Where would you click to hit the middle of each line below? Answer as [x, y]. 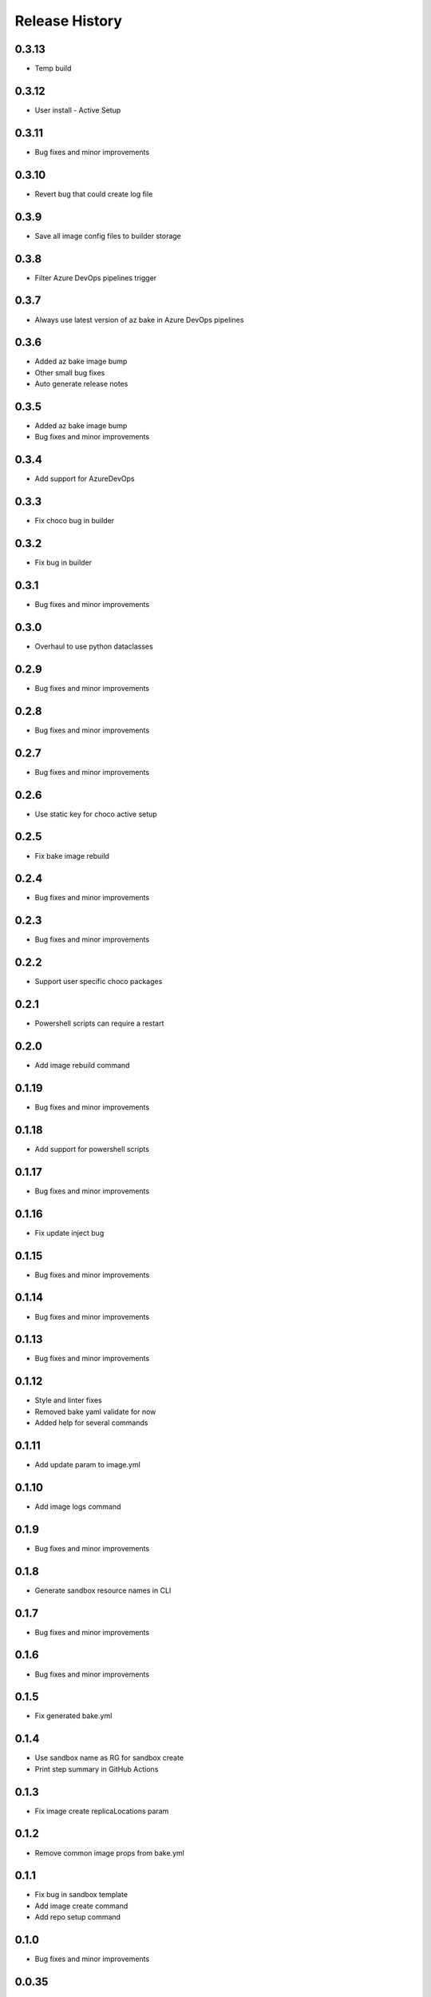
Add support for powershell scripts [92, 1149]
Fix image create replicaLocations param [102, 1811]
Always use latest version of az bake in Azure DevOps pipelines [139, 320]
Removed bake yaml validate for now [95, 1411]
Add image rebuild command [82, 1066]
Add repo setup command [78, 1917]
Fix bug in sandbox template [81, 1895]
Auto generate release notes [81, 384]
